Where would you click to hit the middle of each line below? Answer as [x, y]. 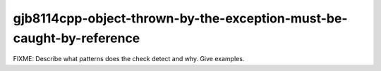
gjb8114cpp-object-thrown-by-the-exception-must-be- [181, 18]
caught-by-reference [77, 38]
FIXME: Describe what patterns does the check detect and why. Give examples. [129, 59]
